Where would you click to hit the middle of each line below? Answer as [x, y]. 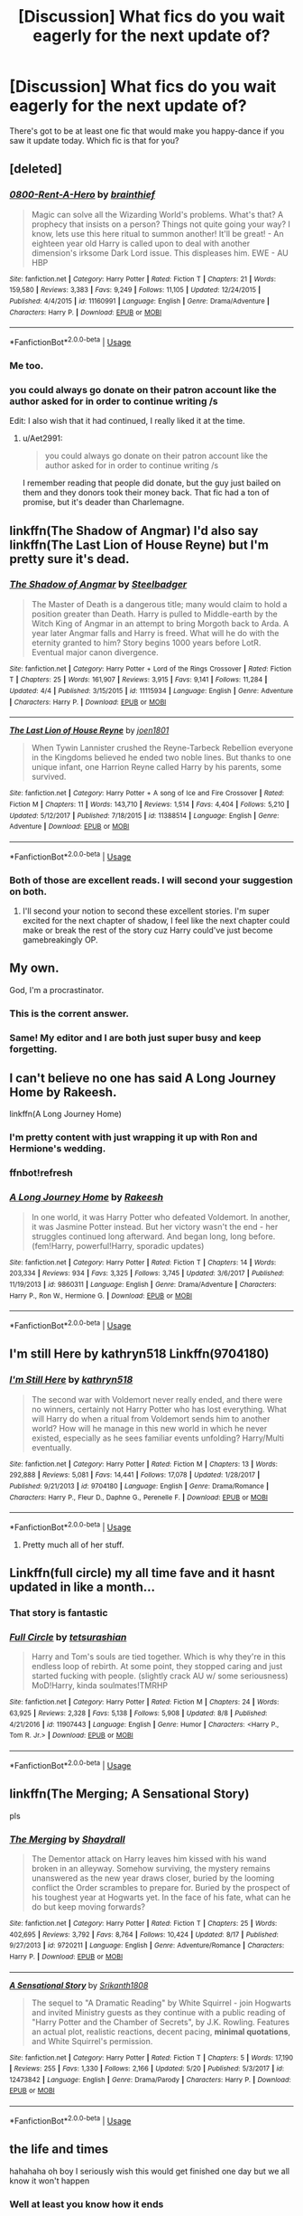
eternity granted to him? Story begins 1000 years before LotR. [146, 643]
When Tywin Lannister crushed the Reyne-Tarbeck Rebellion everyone [162, 748]
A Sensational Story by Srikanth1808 [79, 1985]
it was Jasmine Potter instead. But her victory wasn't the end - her [155, 1226]
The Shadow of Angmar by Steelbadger [98, 585]
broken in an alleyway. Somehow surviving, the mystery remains [151, 1868]
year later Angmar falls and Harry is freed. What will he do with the [155, 633]
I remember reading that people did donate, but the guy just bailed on [151, 483]
